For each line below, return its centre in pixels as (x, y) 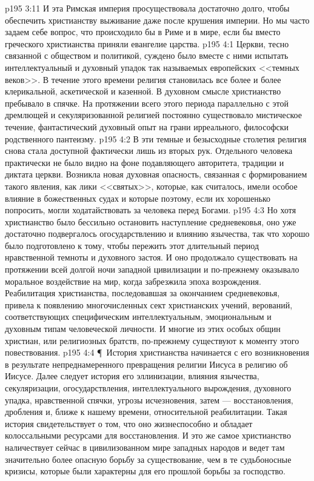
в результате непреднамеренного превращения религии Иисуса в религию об (146, 364)
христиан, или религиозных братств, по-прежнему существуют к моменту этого (152, 340)
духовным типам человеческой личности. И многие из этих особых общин (143, 329)
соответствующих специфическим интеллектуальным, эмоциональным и (138, 317)
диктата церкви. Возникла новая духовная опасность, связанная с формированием (156, 174)
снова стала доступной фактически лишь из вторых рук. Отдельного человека (149, 151)
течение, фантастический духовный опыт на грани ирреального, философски (147, 126)
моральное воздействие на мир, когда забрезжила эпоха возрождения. (133, 281)
